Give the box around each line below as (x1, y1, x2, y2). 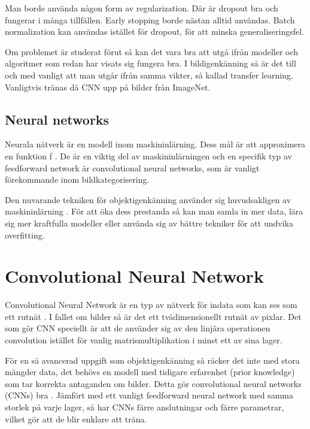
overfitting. (5, 228, 45, 241)
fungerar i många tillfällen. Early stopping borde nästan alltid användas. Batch (5, 13, 295, 26)
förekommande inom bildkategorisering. (5, 173, 150, 186)
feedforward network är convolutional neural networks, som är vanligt (5, 161, 260, 174)
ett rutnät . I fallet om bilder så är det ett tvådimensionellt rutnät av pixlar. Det (5, 310, 302, 322)
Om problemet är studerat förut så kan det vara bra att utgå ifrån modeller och (5, 45, 299, 58)
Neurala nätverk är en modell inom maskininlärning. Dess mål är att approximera (5, 138, 305, 150)
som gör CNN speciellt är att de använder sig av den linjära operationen (5, 322, 271, 334)
